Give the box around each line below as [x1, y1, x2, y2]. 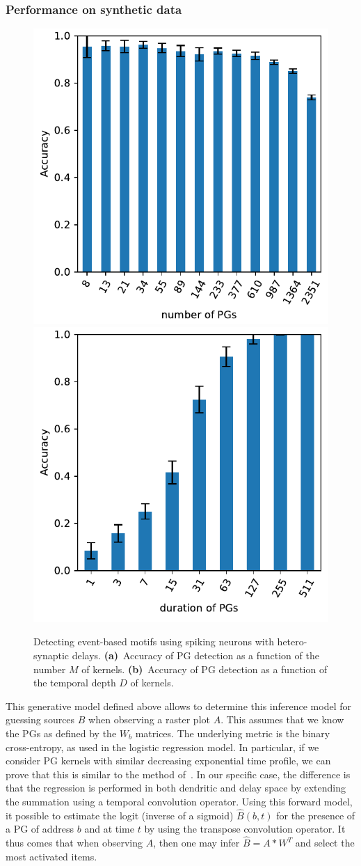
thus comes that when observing [6, 835, 143, 850]
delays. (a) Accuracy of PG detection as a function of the [72, 648, 319, 662]
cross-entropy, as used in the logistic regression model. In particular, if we [6, 739, 319, 754]
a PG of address [6, 821, 74, 836]
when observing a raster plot [88, 712, 210, 727]
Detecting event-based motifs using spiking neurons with [33, 634, 274, 649]
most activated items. [6, 849, 97, 863]
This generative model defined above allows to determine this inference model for [6, 698, 351, 713]
